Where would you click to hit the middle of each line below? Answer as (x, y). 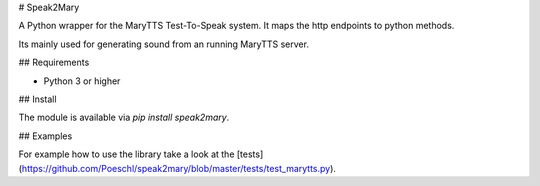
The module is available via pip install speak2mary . (124, 117)
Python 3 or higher (82, 81)
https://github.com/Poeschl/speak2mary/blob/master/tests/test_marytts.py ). (179, 168)
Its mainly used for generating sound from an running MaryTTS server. (164, 44)
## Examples (45, 136)
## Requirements (54, 62)
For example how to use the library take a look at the (126, 154)
